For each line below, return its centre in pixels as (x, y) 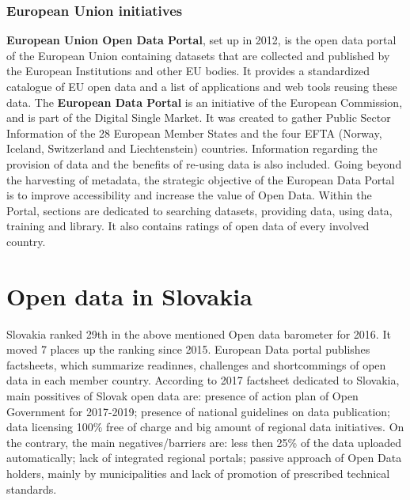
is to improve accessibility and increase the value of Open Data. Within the (189, 195)
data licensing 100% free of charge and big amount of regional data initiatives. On (205, 427)
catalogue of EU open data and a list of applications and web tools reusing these (202, 86)
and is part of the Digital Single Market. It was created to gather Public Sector (199, 117)
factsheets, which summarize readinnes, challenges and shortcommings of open (196, 364)
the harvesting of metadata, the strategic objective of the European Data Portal (201, 179)
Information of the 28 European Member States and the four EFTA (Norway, (194, 133)
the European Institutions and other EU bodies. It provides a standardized (188, 71)
